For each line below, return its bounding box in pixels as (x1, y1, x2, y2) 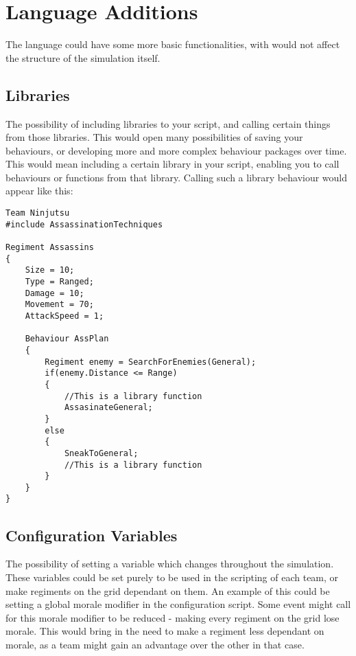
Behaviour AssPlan (25, 334, 109, 344)
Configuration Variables (5, 524, 178, 545)
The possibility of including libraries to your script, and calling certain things (5, 116, 331, 131)
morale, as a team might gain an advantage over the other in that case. (5, 637, 305, 651)
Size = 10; (25, 265, 75, 275)
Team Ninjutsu (5, 208, 70, 218)
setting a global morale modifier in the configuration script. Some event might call (5, 597, 351, 611)
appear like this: (5, 183, 73, 198)
